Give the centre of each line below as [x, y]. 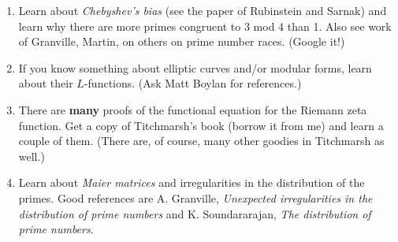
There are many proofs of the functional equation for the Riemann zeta [193, 109]
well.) [32, 156]
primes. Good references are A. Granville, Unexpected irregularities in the [195, 197]
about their [46, 83]
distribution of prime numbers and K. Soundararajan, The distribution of [195, 213]
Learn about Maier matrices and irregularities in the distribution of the [192, 182]
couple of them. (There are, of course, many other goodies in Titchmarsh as [201, 141]
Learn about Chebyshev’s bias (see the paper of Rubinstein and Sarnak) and [203, 10]
